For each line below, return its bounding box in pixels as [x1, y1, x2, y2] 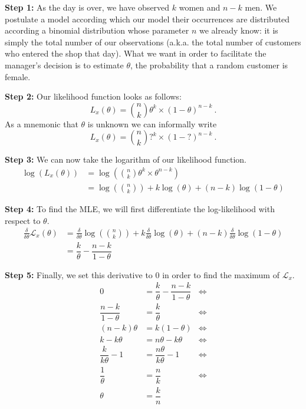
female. [5, 70, 31, 83]
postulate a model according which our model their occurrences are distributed [5, 12, 290, 25]
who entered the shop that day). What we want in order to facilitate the [5, 47, 266, 60]
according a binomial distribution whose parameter [5, 24, 189, 37]
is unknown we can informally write [87, 117, 217, 130]
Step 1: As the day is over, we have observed [5, 1, 170, 13]
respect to [5, 214, 41, 226]
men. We [245, 1, 277, 13]
